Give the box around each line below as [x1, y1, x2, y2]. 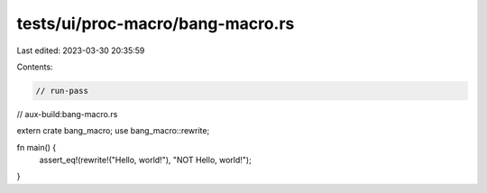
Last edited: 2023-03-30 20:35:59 [16, 45, 145, 56]
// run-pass [35, 86, 89, 96]
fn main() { [16, 142, 57, 152]
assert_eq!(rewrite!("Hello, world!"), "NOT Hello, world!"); [39, 154, 252, 166]
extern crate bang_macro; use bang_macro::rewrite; [16, 125, 210, 136]
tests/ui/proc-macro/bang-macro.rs [16, 14, 295, 33]
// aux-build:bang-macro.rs [16, 108, 118, 119]
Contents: [16, 61, 53, 72]
